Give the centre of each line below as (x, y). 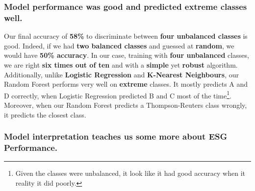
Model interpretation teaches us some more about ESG (116, 136)
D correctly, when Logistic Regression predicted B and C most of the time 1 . (118, 95)
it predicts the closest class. (45, 114)
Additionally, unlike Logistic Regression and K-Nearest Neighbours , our (121, 74)
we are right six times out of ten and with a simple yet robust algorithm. (121, 64)
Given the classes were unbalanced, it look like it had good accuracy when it (130, 173)
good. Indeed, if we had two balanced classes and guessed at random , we (119, 45)
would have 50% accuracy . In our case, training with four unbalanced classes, (127, 55)
